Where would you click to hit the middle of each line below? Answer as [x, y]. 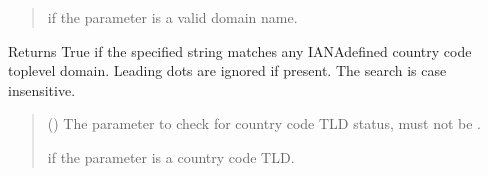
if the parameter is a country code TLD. [171, 156]
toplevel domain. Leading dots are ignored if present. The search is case [227, 70]
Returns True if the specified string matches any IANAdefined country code [240, 50]
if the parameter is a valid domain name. [172, 17]
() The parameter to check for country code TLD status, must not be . [264, 123]
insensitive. [42, 89]
